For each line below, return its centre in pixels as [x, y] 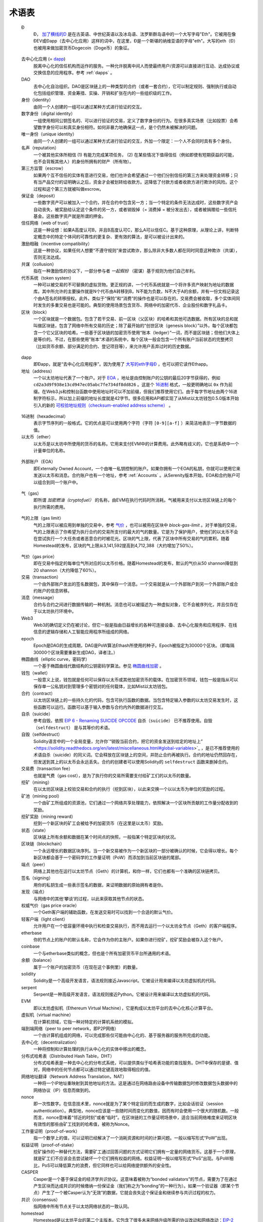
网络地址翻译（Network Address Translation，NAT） [74, 1076]
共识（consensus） [41, 1200]
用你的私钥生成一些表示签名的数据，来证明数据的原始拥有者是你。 [99, 885]
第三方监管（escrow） [44, 168]
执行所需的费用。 [50, 507]
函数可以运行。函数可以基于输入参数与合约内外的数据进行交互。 [101, 707]
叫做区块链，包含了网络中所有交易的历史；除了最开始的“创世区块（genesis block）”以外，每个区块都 [133, 326]
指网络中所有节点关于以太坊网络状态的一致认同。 [82, 1206]
